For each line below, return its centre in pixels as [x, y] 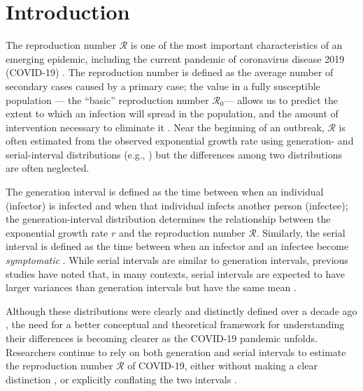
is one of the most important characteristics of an [236, 45]
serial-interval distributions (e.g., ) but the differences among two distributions [174, 154]
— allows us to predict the [281, 99]
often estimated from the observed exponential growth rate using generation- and [180, 141]
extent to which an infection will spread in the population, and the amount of [172, 113]
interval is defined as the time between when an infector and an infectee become [177, 246]
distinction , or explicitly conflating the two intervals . [121, 379]
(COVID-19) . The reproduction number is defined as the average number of [170, 72]
